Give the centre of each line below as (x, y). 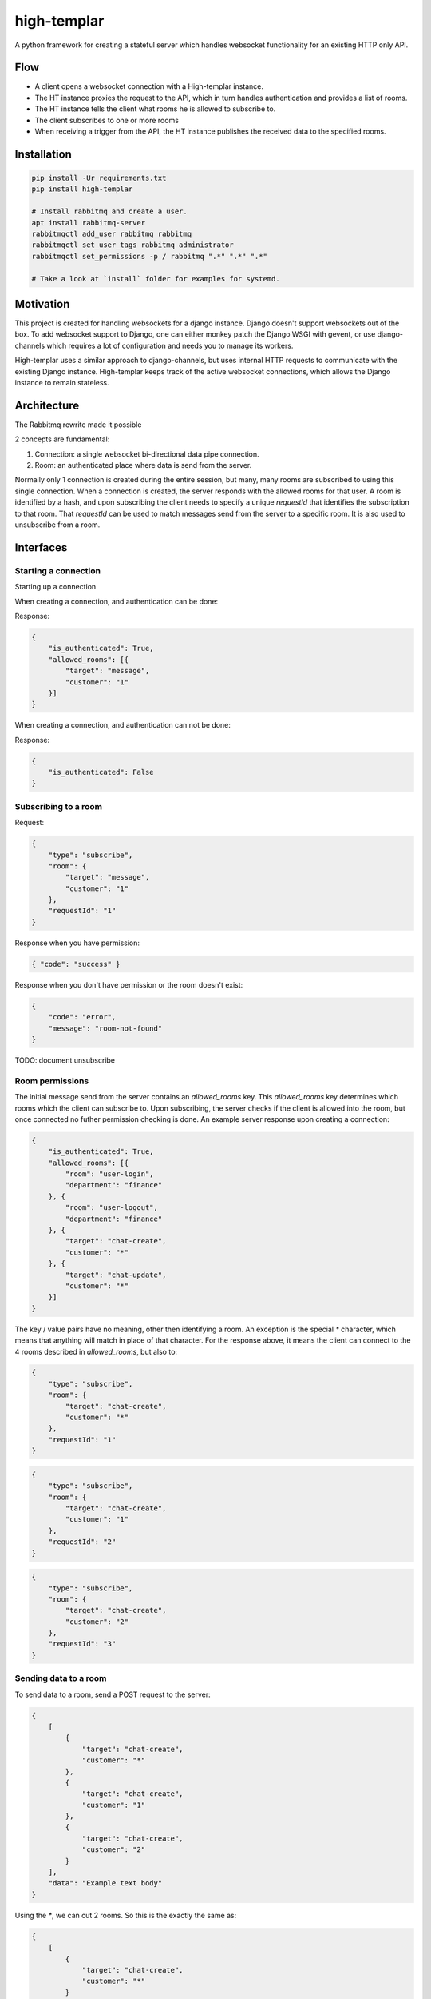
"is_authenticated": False (101, 772)
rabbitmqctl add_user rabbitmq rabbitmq (111, 233)
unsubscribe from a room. (57, 525)
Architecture (47, 405)
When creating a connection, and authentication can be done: (117, 601)
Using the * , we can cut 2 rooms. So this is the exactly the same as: (126, 1915)
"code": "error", (82, 1017)
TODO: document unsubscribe (65, 1060)
